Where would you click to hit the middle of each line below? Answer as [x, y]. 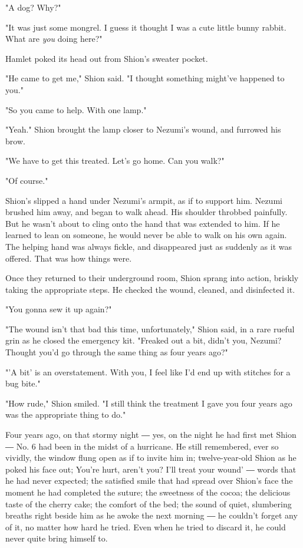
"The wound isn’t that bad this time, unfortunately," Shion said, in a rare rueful [150, 329]
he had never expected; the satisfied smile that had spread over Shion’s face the [149, 481]
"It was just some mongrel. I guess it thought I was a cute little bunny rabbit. [146, 27]
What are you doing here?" [54, 39]
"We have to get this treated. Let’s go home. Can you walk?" [115, 161]
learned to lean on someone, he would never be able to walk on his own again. [146, 235]
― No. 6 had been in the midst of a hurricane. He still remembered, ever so [142, 446]
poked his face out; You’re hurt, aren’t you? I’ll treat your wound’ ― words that [151, 469]
